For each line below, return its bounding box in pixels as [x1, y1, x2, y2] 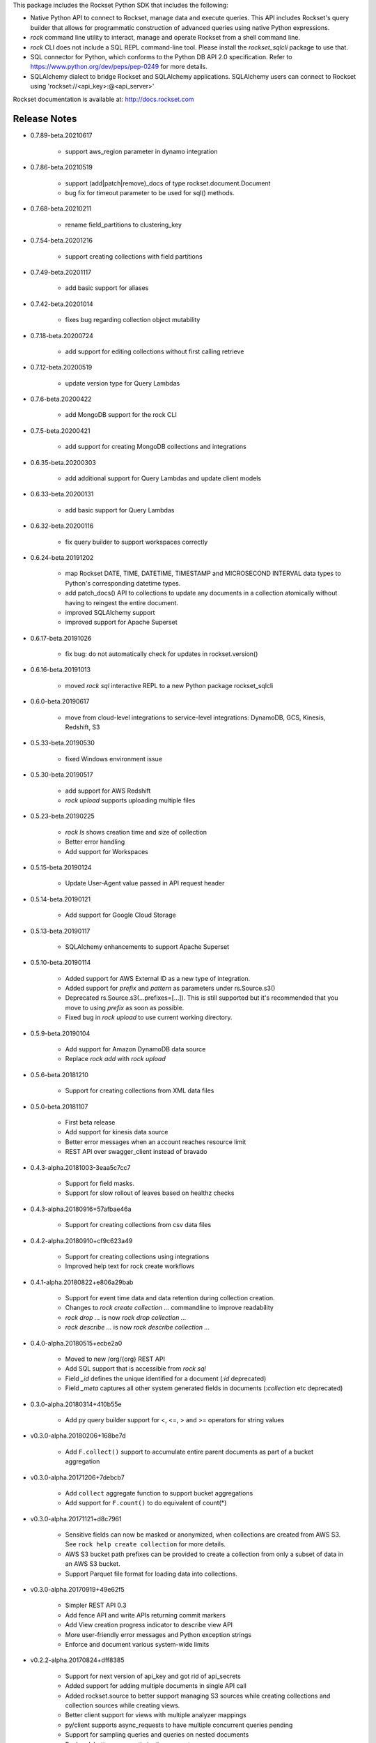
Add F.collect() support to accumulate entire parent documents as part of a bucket [65, 1447, 313, 1456]
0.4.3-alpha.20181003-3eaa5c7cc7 [30, 1163, 131, 1171]
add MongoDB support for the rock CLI [65, 411, 177, 419]
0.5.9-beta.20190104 [30, 1029, 91, 1037]
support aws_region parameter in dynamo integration [65, 147, 218, 155]
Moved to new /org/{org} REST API [65, 1355, 165, 1363]
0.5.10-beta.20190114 [30, 959, 91, 967]
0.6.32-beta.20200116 [30, 522, 94, 530]
